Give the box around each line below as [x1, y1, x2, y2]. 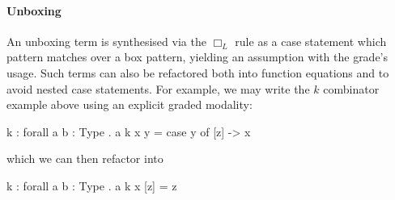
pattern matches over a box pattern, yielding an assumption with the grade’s [6, 48, 389, 65]
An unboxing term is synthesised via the [6, 32, 206, 49]
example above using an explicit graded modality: [6, 96, 253, 113]
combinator [323, 80, 380, 97]
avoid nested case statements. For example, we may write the [6, 80, 310, 97]
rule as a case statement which [235, 32, 387, 49]
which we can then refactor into [6, 150, 164, 167]
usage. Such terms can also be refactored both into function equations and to [6, 64, 389, 81]
